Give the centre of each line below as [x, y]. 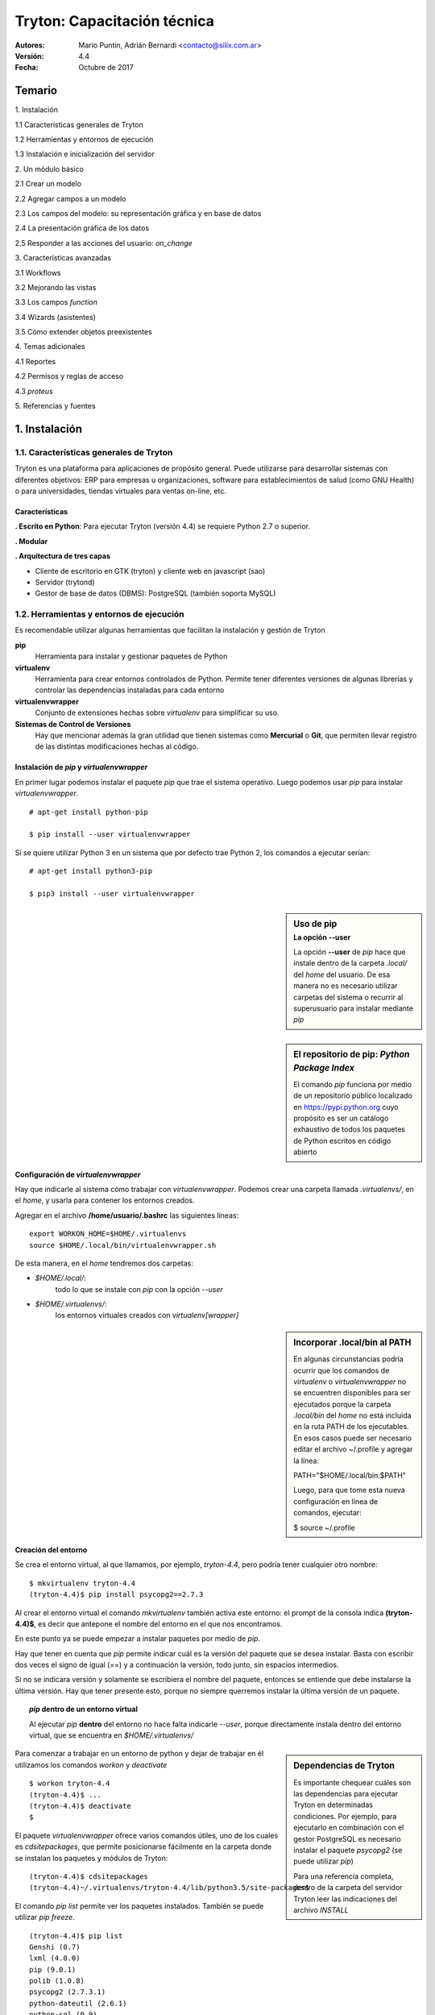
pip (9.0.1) [53, 1969]
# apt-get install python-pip [89, 812]
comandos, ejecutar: [327, 1513]
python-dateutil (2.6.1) [78, 2003]
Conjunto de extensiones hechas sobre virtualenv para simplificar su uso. [157, 713]
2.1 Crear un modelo [48, 184]
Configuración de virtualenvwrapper [78, 1174]
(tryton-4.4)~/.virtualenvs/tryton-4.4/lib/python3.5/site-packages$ [170, 1888]
